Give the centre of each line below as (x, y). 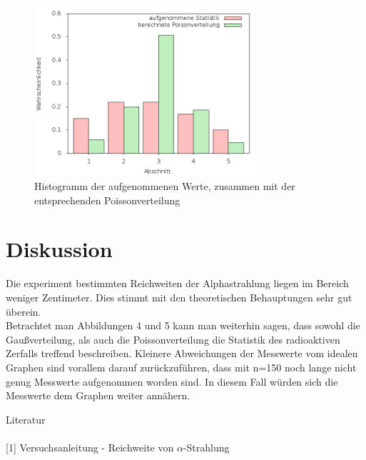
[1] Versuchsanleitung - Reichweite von (90, 447)
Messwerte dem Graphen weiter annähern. (98, 395)
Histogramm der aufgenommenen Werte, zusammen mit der (165, 186)
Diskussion (59, 249)
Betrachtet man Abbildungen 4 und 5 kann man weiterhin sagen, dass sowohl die (183, 325)
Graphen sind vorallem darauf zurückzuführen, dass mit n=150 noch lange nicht (181, 367)
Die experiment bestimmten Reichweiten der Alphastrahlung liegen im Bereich (177, 283)
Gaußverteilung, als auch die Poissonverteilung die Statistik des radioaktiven (173, 339)
